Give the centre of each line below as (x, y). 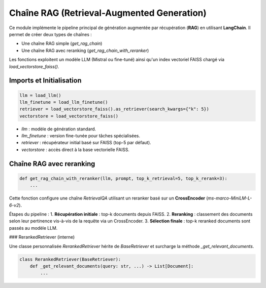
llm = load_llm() (40, 95)
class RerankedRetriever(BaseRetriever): (70, 259)
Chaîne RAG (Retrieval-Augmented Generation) (108, 13)
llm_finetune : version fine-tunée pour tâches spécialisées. (81, 136)
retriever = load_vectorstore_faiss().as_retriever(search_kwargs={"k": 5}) (114, 109)
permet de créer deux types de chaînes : (50, 34)
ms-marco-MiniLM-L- (230, 198)
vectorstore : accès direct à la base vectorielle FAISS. (75, 149)
